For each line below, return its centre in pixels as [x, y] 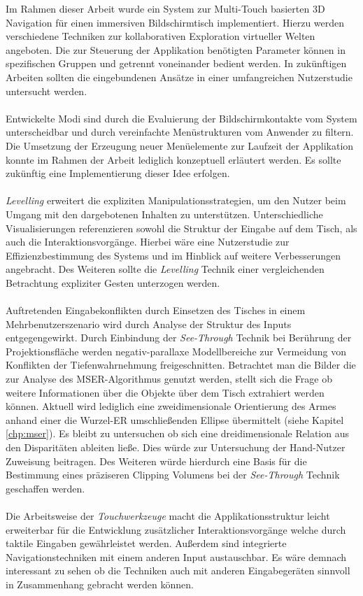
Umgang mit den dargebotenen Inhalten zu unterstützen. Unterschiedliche [164, 214]
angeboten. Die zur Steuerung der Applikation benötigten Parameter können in [176, 49]
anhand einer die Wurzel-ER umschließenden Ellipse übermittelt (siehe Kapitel [175, 419]
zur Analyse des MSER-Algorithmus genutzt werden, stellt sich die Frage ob [169, 379]
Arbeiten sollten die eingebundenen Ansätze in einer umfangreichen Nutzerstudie [179, 77]
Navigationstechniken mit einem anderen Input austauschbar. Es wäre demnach [176, 556]
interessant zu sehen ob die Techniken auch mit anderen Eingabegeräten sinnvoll [178, 570]
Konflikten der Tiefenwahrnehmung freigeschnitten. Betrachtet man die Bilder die [181, 365]
